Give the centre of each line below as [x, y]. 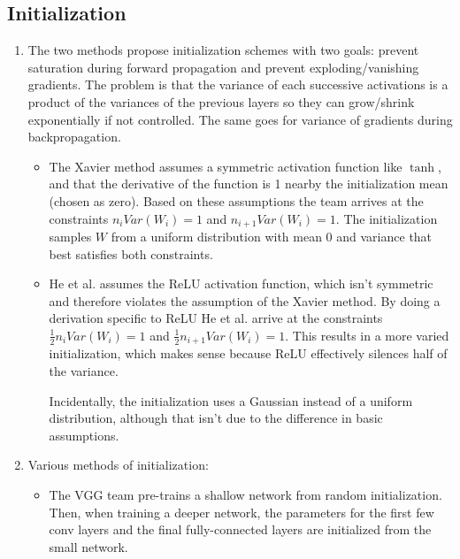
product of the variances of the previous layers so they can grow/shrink [221, 101]
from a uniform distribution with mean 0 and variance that [272, 236]
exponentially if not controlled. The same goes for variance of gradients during [240, 119]
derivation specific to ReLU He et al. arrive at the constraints [216, 318]
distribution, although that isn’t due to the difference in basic [216, 418]
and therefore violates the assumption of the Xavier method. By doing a [245, 300]
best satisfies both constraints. [131, 253]
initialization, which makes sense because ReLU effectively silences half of [248, 353]
